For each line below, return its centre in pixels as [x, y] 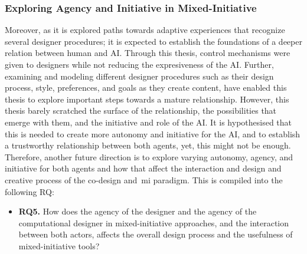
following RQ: [30, 191]
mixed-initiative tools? [59, 245]
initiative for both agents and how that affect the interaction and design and [143, 168]
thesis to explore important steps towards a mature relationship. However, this [147, 99]
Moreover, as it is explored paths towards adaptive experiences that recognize [145, 30]
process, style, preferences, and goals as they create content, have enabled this [146, 88]
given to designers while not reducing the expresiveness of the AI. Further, [139, 64]
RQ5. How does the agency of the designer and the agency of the [138, 211]
